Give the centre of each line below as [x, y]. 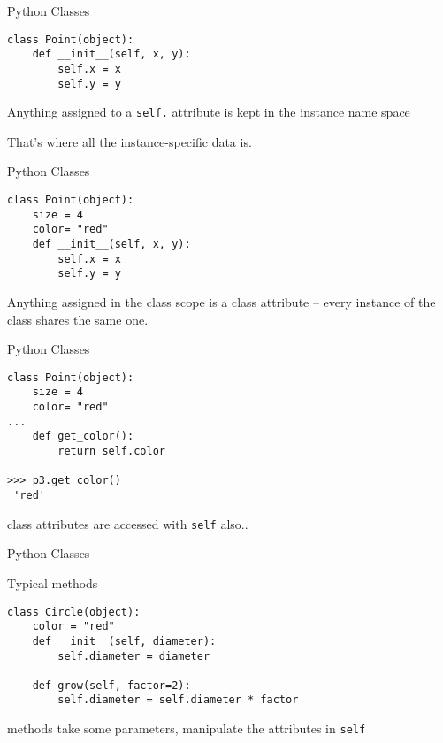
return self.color [111, 452]
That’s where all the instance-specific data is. [130, 141]
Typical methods [53, 582]
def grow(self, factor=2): [111, 685]
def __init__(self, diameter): [124, 641]
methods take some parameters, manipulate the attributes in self [187, 728]
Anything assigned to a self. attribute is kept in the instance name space [209, 112]
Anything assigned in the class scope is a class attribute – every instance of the [221, 302]
